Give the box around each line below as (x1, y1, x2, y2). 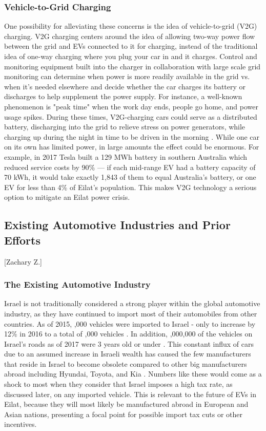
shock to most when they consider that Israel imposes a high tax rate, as (4, 379, 233, 389)
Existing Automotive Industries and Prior (4, 217, 231, 233)
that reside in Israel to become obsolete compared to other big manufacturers (4, 358, 247, 369)
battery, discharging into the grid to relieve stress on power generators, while (4, 121, 245, 132)
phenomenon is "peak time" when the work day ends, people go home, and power (4, 101, 259, 111)
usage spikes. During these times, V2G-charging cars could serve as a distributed (4, 111, 257, 122)
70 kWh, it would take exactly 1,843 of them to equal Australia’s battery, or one (4, 172, 256, 182)
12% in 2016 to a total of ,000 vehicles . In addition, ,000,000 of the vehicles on (4, 328, 253, 339)
